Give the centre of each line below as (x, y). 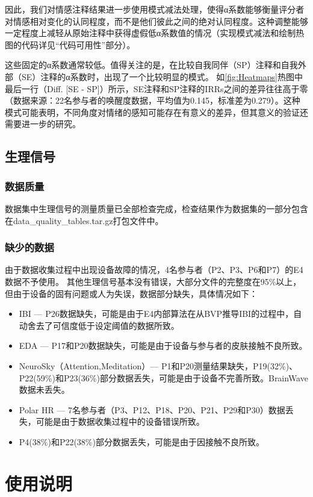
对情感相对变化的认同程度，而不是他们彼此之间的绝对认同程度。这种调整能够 (156, 21)
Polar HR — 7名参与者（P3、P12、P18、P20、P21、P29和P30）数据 (152, 409)
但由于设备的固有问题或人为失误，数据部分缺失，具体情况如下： (131, 293)
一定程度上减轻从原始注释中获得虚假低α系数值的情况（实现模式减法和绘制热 (155, 33)
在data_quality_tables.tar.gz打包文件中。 (84, 220)
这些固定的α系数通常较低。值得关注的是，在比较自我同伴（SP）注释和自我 (151, 65)
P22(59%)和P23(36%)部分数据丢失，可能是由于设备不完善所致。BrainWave (163, 377)
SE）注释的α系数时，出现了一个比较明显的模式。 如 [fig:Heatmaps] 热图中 (162, 76)
